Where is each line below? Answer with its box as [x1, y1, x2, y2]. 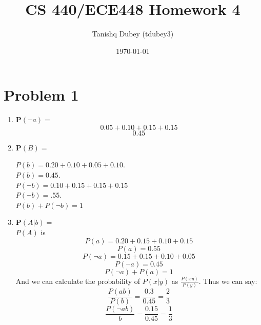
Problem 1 [4, 84, 79, 105]
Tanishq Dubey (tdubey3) [92, 28, 174, 39]
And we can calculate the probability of [15, 275, 140, 286]
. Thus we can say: [198, 275, 257, 286]
